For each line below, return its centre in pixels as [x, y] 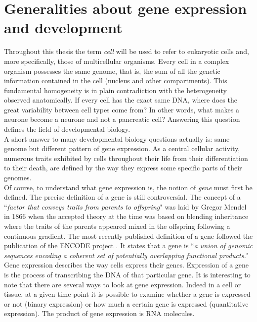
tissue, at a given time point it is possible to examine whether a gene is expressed [127, 294]
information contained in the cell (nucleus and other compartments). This [116, 80]
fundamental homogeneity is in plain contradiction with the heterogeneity [115, 90]
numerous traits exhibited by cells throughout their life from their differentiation [126, 158]
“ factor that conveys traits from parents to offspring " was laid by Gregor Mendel [125, 206]
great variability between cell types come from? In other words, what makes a [122, 109]
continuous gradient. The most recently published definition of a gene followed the [128, 236]
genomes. [18, 178]
